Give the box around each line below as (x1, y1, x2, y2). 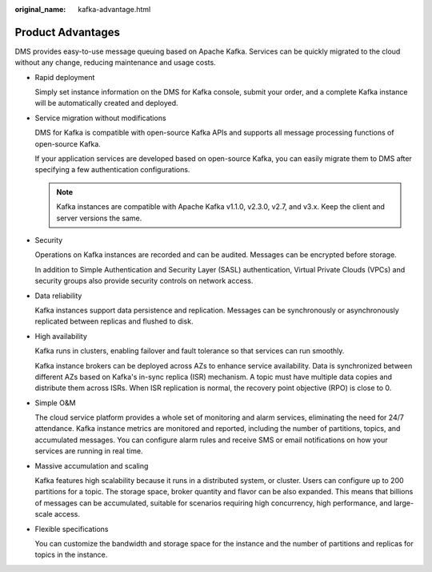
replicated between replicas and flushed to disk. (34, 316, 194, 326)
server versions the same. (56, 213, 142, 223)
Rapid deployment (34, 72, 95, 82)
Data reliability (34, 291, 82, 300)
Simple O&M (34, 397, 76, 408)
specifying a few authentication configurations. (34, 165, 190, 175)
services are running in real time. (34, 446, 143, 456)
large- (393, 497, 414, 508)
